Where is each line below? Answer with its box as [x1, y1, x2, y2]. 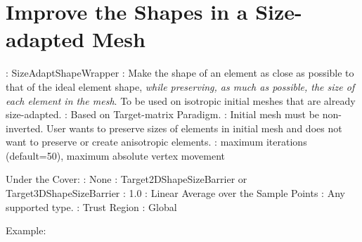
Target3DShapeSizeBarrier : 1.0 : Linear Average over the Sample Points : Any [6, 186, 345, 200]
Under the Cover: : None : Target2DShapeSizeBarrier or [6, 172, 247, 186]
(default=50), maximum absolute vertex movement [6, 148, 225, 163]
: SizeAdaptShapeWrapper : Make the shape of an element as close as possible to [6, 65, 354, 80]
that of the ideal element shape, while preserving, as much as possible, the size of [6, 79, 355, 94]
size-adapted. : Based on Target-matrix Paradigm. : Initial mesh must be [6, 107, 320, 122]
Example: [6, 223, 46, 238]
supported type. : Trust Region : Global [6, 199, 177, 214]
